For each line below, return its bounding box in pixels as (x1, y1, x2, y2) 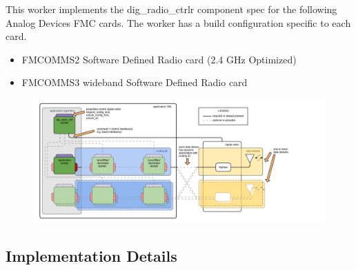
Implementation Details (6, 245, 177, 266)
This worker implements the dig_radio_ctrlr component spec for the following (6, 2, 337, 16)
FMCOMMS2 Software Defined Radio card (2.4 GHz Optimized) (21, 52, 297, 66)
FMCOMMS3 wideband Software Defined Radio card (21, 75, 248, 90)
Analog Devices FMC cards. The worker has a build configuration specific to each (6, 15, 351, 30)
